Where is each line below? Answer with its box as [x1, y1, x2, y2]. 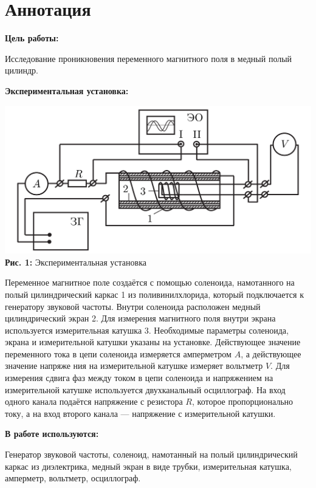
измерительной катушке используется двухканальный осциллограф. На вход [5, 383, 286, 396]
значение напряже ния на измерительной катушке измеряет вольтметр [5, 359, 263, 372]
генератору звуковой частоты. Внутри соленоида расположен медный [5, 300, 261, 312]
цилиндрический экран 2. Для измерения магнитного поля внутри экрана [5, 312, 276, 325]
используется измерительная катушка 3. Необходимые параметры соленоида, [5, 323, 289, 336]
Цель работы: [5, 32, 59, 44]
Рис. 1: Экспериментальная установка [5, 255, 146, 268]
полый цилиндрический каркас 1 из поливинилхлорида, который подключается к [5, 287, 304, 300]
